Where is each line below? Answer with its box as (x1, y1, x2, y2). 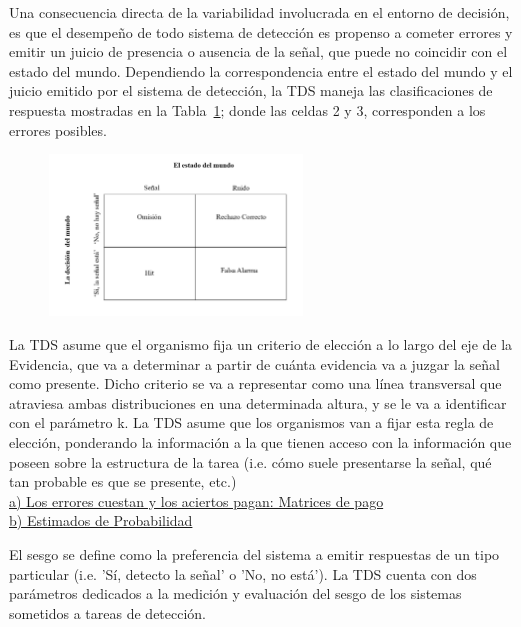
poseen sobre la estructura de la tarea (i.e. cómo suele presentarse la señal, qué (9, 451, 492, 472)
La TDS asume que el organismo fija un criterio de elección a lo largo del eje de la (9, 333, 513, 354)
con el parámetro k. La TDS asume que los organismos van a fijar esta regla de (9, 412, 494, 433)
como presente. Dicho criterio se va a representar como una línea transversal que (9, 373, 502, 394)
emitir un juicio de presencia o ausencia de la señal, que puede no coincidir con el (9, 41, 508, 62)
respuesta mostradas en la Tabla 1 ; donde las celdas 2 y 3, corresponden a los (9, 99, 486, 120)
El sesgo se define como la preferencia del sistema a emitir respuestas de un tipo (9, 543, 500, 564)
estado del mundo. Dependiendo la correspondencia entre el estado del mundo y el (9, 60, 513, 81)
